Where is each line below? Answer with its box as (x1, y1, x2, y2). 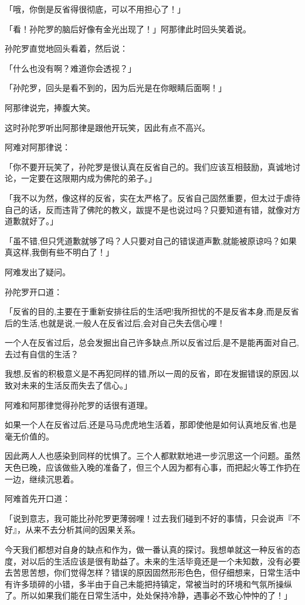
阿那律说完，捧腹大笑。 (5, 101, 95, 113)
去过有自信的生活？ (5, 347, 79, 360)
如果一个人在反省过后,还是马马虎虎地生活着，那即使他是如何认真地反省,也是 (5, 418, 297, 431)
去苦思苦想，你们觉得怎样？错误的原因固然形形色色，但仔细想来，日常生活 (5, 566, 292, 579)
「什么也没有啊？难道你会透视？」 (5, 62, 136, 74)
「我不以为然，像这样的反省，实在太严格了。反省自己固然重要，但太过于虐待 (5, 191, 300, 204)
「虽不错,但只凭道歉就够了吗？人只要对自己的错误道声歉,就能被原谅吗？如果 (5, 234, 297, 246)
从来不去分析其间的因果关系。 (25, 523, 140, 536)
